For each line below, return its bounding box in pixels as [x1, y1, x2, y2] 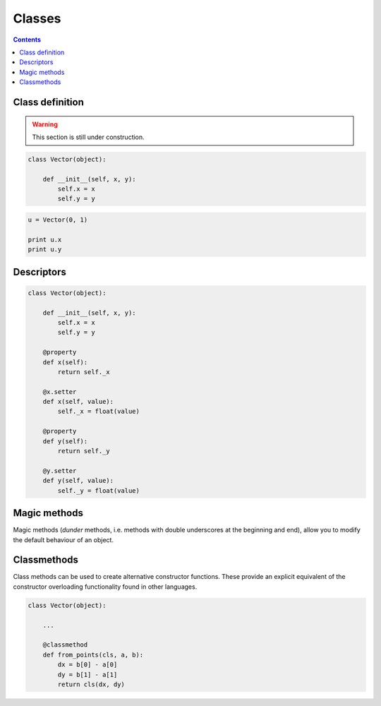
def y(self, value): [42, 477, 114, 485]
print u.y [28, 246, 62, 253]
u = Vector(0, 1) [28, 216, 88, 224]
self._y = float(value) [57, 486, 140, 494]
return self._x [57, 368, 111, 376]
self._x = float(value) [57, 407, 140, 416]
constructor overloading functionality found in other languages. [13, 582, 198, 591]
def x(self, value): [42, 397, 114, 406]
